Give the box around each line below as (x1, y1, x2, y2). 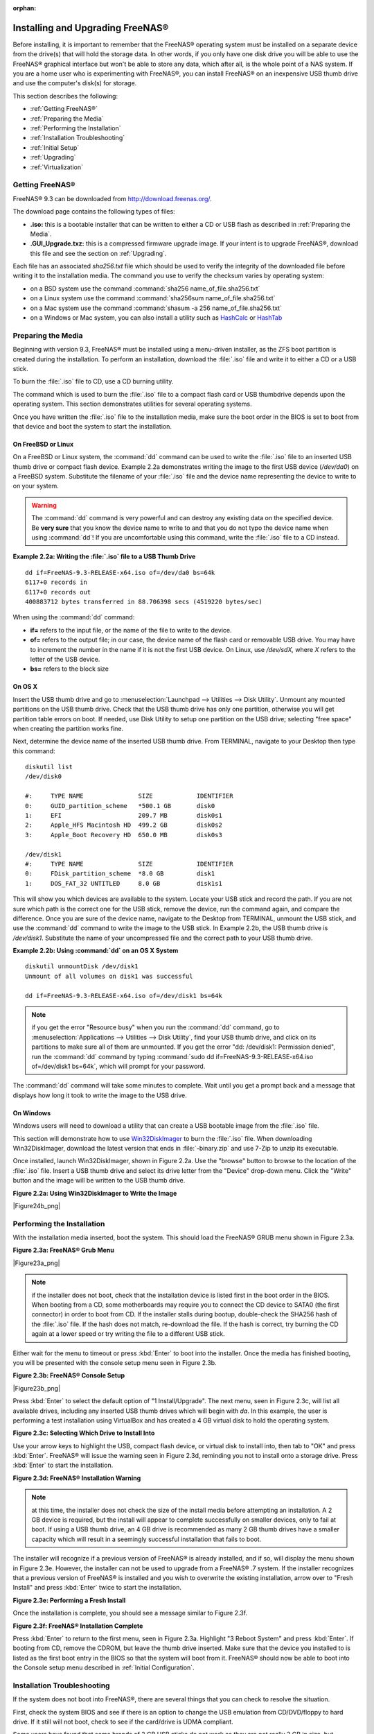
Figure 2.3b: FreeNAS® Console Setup (12, 1371, 125, 1380)
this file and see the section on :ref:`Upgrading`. (30, 249, 167, 257)
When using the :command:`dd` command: (12, 613, 135, 621)
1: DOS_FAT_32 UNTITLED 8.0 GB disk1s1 (25, 879, 223, 887)
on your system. (12, 482, 59, 490)
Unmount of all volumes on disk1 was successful (25, 972, 193, 980)
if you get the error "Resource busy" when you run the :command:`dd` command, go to (31, 1023, 280, 1031)
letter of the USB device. (30, 655, 100, 663)
